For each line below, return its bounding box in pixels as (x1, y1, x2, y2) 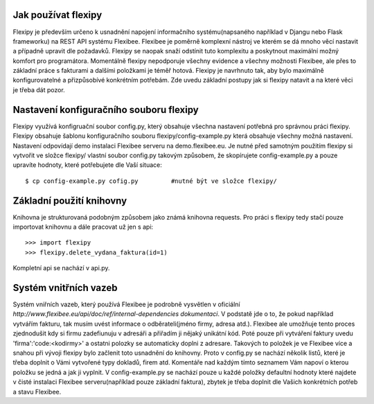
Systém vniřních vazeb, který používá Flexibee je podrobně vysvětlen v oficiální (12, 300, 240, 308)
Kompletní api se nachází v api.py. (12, 264, 110, 272)
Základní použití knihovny (12, 195, 127, 207)
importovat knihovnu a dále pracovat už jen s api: (12, 222, 154, 231)
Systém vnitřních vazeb (12, 282, 118, 294)
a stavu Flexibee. (12, 387, 62, 396)
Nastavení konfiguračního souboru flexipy (12, 104, 199, 116)
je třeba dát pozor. (12, 85, 65, 94)
